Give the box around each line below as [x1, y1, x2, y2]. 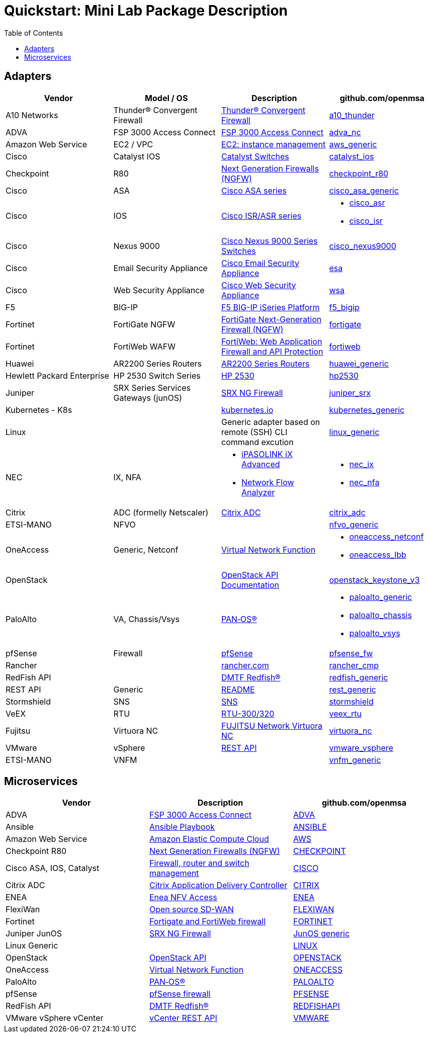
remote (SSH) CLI [221, 426, 288, 437]
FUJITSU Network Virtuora [221, 720, 323, 731]
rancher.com [221, 660, 269, 670]
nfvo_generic [329, 519, 379, 530]
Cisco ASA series [221, 185, 287, 196]
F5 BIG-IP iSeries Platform [221, 302, 320, 312]
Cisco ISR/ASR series [221, 210, 302, 221]
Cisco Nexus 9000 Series [221, 235, 318, 246]
